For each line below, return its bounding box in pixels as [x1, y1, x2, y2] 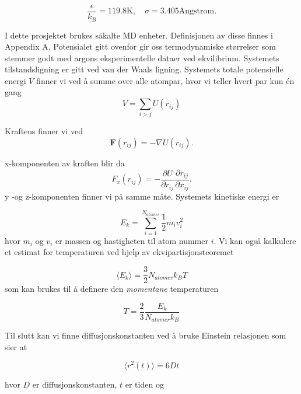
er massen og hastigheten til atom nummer [55, 234, 208, 246]
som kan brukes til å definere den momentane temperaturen [5, 283, 219, 295]
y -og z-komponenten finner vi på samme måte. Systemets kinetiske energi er [5, 190, 279, 202]
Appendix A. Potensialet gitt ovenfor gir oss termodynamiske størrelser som [5, 40, 276, 53]
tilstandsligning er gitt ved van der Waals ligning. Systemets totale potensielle [5, 63, 283, 75]
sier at [5, 340, 27, 353]
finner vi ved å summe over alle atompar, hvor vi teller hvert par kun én [36, 74, 295, 86]
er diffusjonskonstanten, [32, 378, 117, 390]
